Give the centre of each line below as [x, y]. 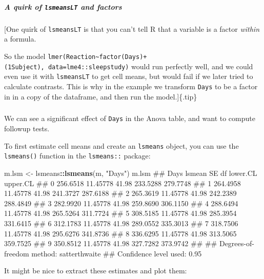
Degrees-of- [237, 243]
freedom [17, 253]
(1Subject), [24, 67]
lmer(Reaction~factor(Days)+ [97, 57]
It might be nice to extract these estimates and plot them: [96, 271]
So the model [25, 56]
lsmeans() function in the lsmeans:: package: [77, 156]
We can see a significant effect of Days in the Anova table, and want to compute [130, 118]
